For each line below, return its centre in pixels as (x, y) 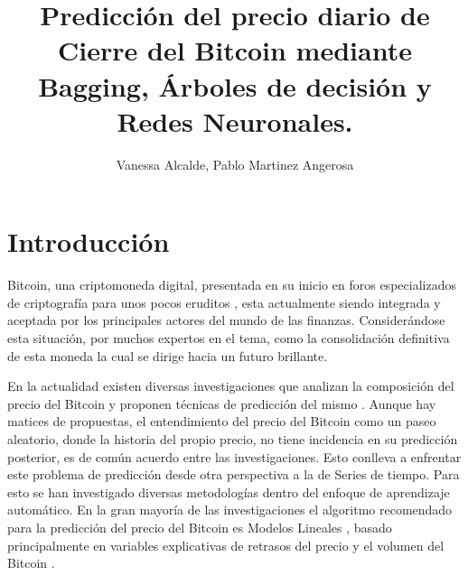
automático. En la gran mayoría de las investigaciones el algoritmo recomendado (230, 510)
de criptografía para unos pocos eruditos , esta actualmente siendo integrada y (224, 302)
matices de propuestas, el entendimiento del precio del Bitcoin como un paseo (222, 421)
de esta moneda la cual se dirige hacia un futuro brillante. (168, 355)
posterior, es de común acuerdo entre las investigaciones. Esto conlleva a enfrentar (234, 456)
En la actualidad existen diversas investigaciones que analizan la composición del (231, 386)
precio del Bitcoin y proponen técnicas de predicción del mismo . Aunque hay (222, 403)
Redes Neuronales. (235, 121)
